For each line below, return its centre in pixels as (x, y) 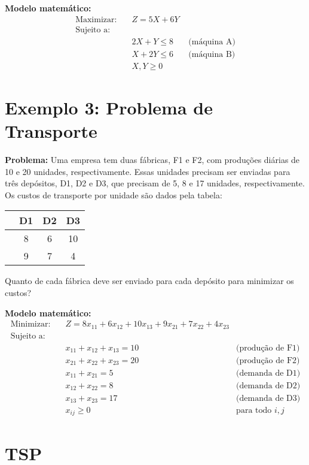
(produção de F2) (268, 360)
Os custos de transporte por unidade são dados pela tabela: (114, 194)
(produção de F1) (268, 348)
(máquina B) (212, 54)
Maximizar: (96, 19)
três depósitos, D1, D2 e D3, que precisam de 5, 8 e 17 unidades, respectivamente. (155, 183)
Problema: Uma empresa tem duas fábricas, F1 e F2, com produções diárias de (152, 160)
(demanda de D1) (268, 373)
